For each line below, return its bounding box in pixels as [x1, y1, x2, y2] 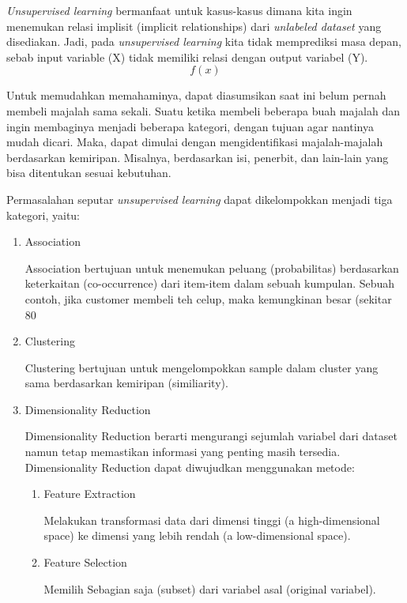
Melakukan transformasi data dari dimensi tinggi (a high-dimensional [43, 511, 380, 528]
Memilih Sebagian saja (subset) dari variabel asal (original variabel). [43, 580, 376, 597]
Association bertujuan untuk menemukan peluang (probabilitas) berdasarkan [24, 259, 399, 276]
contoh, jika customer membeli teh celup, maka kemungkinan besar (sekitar [24, 290, 392, 307]
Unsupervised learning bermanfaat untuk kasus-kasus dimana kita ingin [6, 2, 352, 18]
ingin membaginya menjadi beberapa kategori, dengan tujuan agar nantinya [6, 118, 374, 134]
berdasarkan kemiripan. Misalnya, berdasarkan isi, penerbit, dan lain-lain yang [6, 149, 389, 165]
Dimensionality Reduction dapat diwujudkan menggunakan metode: [24, 458, 355, 475]
